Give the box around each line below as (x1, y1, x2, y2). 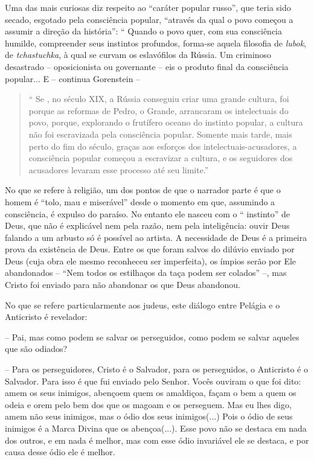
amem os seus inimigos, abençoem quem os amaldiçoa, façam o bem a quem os (5, 386, 296, 399)
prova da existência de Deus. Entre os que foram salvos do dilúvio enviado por (5, 243, 295, 255)
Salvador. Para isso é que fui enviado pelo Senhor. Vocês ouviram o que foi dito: (5, 374, 301, 387)
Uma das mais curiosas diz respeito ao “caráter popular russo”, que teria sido (5, 1, 291, 13)
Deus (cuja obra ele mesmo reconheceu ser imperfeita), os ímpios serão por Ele (5, 254, 296, 267)
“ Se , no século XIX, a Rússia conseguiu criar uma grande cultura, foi (28, 92, 289, 105)
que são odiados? (5, 342, 68, 355)
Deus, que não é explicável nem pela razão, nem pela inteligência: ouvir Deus (5, 219, 290, 232)
